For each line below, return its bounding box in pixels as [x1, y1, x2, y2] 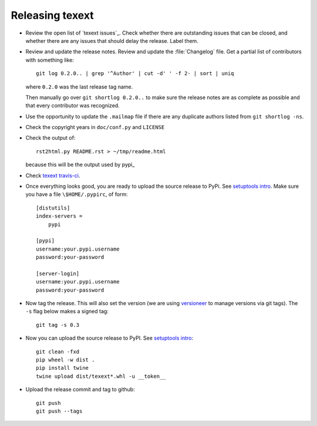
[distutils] [36, 204, 70, 211]
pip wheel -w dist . [36, 357, 95, 363]
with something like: [25, 56, 75, 63]
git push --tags [36, 408, 83, 414]
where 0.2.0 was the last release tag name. [25, 83, 133, 90]
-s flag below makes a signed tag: [25, 308, 109, 315]
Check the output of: [25, 134, 76, 141]
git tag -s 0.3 [36, 322, 80, 328]
